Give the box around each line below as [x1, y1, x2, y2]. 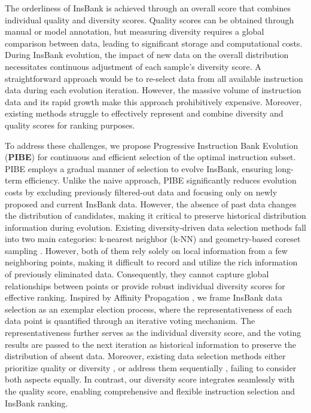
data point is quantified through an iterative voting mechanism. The [5, 314, 255, 327]
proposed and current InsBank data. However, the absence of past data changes [5, 197, 297, 210]
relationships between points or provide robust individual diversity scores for [5, 279, 285, 292]
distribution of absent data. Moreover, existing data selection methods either [5, 350, 286, 362]
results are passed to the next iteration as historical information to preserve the [5, 338, 296, 350]
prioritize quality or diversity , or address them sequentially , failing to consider [5, 361, 297, 374]
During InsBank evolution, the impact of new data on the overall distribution [5, 48, 289, 61]
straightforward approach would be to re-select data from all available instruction [5, 72, 303, 84]
